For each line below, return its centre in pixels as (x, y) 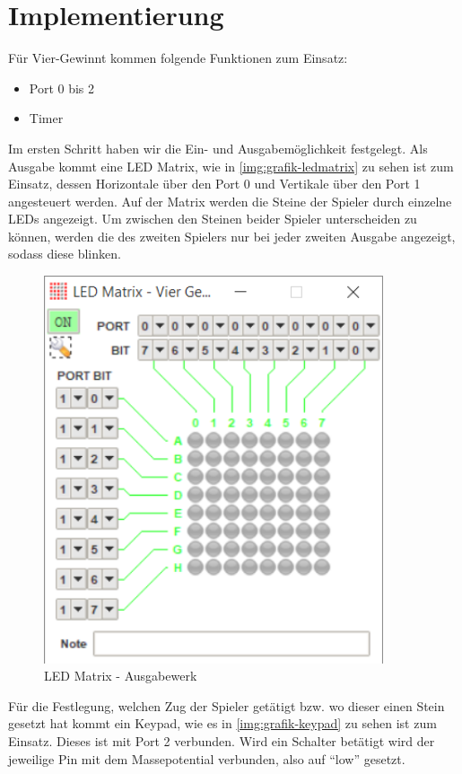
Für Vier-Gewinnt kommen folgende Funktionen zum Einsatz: (178, 58)
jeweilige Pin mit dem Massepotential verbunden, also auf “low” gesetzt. (207, 758)
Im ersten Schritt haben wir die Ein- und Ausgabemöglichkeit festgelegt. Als (218, 148)
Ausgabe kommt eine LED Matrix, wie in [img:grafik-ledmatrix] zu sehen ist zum (231, 166)
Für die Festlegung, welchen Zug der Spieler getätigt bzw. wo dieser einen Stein (227, 705)
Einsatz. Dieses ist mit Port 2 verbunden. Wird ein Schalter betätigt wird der (222, 741)
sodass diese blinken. (65, 254)
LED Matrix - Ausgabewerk (121, 676)
